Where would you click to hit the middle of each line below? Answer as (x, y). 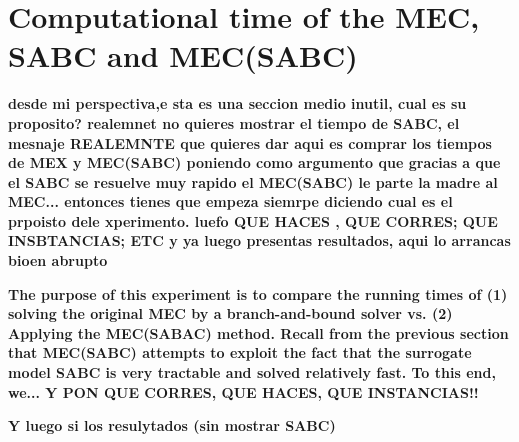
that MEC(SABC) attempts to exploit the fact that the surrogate (240, 352)
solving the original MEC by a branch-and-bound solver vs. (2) (230, 313)
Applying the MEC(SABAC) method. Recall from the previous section (258, 332)
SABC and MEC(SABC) (183, 55)
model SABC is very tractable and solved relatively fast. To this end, (252, 372)
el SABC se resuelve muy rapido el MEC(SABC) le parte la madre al (253, 181)
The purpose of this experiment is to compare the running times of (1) (258, 293)
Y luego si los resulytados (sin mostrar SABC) (172, 425)
